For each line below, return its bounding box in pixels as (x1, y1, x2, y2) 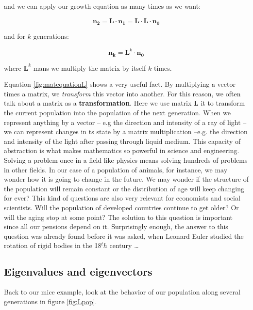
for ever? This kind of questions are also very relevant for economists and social (4, 193, 240, 203)
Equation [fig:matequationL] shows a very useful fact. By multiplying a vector (4, 79, 236, 89)
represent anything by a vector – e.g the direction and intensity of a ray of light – (4, 117, 247, 127)
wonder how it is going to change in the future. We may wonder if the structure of (4, 174, 249, 184)
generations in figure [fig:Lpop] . (4, 296, 97, 306)
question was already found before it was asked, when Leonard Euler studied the (4, 231, 244, 241)
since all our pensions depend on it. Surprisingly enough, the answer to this (4, 221, 228, 232)
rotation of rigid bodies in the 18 (4, 240, 101, 250)
